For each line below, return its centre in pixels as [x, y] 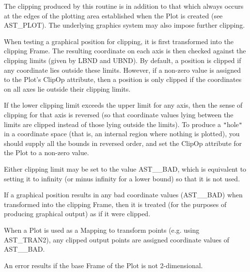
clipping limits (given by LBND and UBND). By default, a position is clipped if [123, 60]
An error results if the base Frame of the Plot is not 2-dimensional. [103, 265]
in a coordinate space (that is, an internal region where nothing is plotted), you [122, 134]
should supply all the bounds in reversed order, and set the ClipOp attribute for [123, 143]
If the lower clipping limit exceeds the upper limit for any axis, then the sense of [123, 105]
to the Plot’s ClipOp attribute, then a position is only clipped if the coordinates [123, 79]
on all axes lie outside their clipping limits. [67, 88]
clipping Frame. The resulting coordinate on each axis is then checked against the [125, 51]
